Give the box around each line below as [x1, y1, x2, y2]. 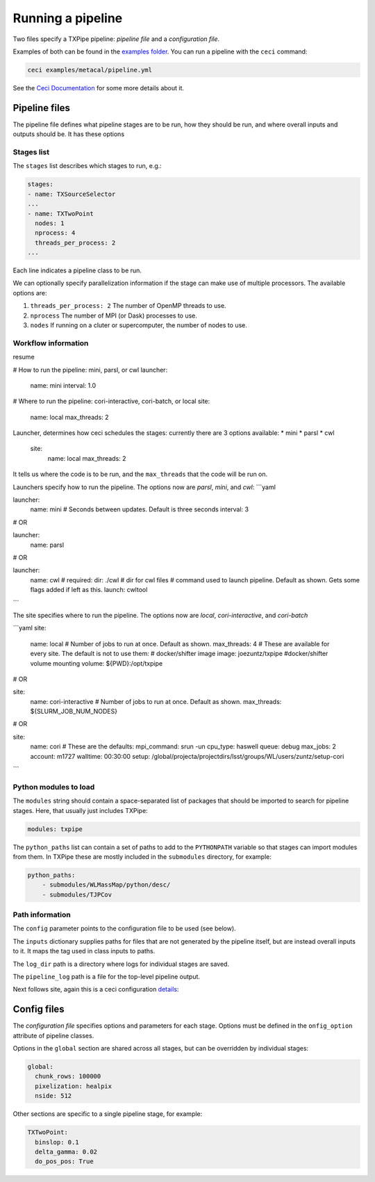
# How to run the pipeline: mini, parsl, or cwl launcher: [12, 366, 168, 374]
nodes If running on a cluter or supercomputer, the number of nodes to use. [30, 321, 248, 329]
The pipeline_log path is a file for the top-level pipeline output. [12, 972, 201, 980]
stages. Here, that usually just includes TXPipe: [12, 806, 149, 814]
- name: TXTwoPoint [27, 209, 94, 217]
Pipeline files [12, 101, 71, 114]
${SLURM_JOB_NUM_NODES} [30, 707, 118, 716]
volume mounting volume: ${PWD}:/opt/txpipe [30, 659, 163, 667]
